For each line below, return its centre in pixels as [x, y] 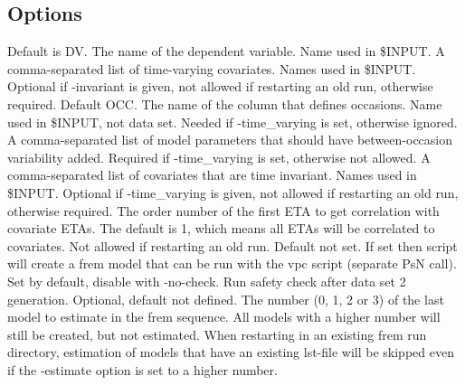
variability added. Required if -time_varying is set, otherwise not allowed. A [219, 157]
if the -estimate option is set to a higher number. [142, 369]
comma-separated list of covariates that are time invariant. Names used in [212, 175]
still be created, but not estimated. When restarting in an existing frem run [217, 334]
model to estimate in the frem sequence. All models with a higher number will [224, 317]
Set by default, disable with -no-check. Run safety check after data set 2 [207, 281]
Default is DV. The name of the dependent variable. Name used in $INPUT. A [226, 51]
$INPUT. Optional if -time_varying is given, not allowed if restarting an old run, [233, 192]
